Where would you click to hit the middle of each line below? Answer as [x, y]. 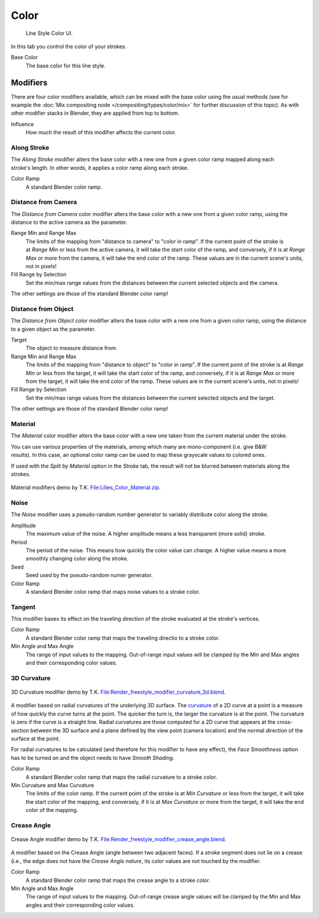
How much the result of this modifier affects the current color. [101, 133]
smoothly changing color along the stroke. [77, 559]
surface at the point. [35, 738]
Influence [22, 124]
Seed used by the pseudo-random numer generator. [89, 575]
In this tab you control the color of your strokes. [69, 46]
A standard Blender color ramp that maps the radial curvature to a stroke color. [121, 777]
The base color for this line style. [66, 66]
